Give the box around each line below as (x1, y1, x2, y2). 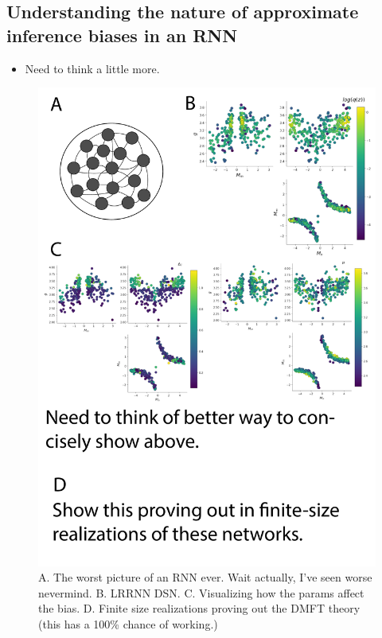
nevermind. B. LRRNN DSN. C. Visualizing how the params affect (38, 584, 364, 601)
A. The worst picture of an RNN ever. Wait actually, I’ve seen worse (38, 569, 372, 585)
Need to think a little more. (25, 60, 160, 76)
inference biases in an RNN (6, 22, 238, 47)
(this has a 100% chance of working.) (38, 615, 218, 632)
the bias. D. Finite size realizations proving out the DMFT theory (38, 600, 361, 617)
